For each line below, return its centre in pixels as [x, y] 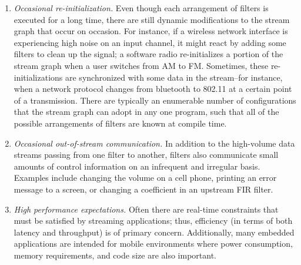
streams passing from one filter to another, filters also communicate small [146, 155]
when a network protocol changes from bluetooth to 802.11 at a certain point [153, 89]
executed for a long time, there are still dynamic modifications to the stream [152, 19]
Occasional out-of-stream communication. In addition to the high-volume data [154, 143]
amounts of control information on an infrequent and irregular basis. [137, 166]
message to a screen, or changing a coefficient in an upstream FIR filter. [143, 189]
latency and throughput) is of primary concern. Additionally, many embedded [154, 232]
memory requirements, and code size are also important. [115, 255]
